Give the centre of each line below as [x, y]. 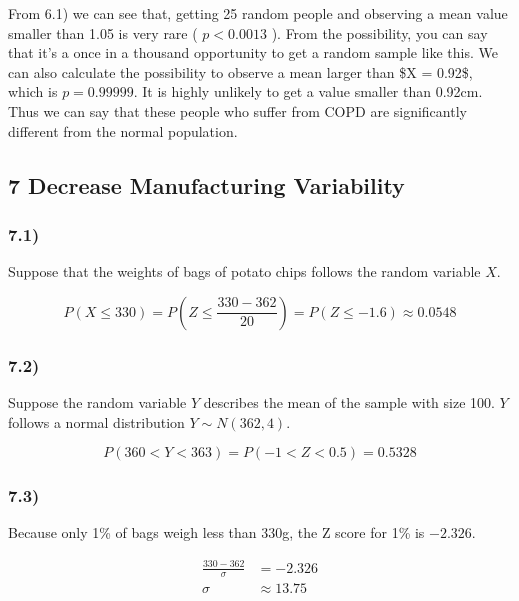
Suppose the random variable [97, 401]
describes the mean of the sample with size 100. [349, 401]
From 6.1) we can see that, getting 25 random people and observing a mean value [258, 13]
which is [33, 91]
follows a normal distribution [96, 421]
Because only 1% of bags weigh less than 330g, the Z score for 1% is [216, 532]
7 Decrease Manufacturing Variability [206, 184]
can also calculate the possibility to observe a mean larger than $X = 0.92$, [240, 71]
